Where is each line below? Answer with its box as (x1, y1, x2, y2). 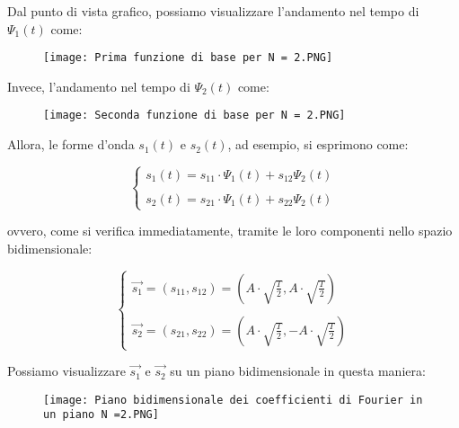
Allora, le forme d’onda (7, 135, 135, 154)
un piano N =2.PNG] (43, 408, 159, 422)
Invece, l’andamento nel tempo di (7, 76, 190, 95)
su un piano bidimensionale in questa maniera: (170, 361, 426, 380)
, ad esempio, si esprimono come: (227, 135, 409, 154)
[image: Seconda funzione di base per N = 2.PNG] (43, 109, 346, 122)
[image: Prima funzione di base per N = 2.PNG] (43, 51, 333, 65)
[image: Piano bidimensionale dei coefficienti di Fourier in (43, 393, 423, 406)
